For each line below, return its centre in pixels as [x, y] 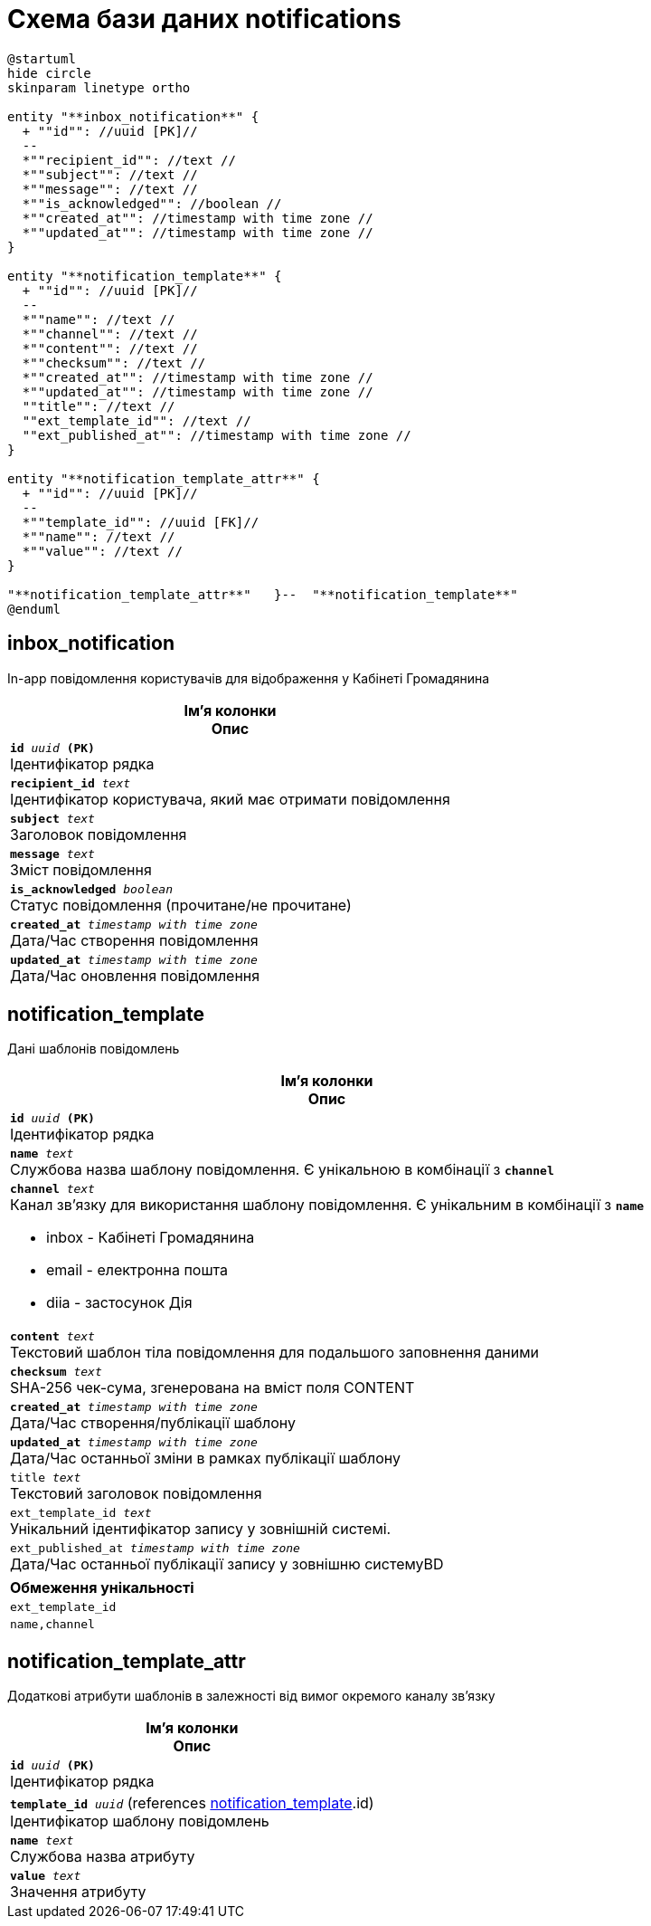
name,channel [52, 1625]
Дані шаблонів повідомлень [94, 1049]
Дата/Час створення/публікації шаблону [153, 1423]
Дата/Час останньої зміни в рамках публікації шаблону [206, 1459]
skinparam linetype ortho [99, 87]
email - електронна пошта [137, 1270]
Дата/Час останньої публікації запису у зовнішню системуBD [227, 1564]
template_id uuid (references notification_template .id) [192, 1803]
